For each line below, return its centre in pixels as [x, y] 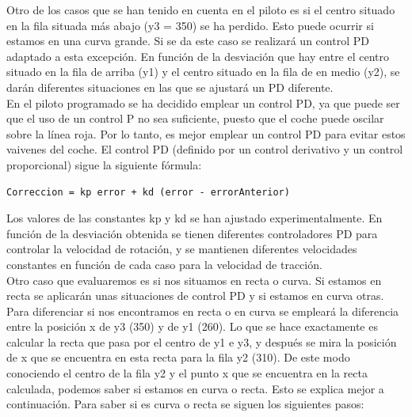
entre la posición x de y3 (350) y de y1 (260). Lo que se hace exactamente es [192, 326]
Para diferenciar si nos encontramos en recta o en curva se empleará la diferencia [203, 311]
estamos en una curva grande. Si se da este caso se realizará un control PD [188, 41]
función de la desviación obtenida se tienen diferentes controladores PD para [192, 233]
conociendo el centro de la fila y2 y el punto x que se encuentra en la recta [187, 373]
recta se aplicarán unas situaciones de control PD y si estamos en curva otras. [195, 296]
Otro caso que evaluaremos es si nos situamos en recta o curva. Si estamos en [194, 280]
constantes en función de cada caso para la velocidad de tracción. [164, 264]
